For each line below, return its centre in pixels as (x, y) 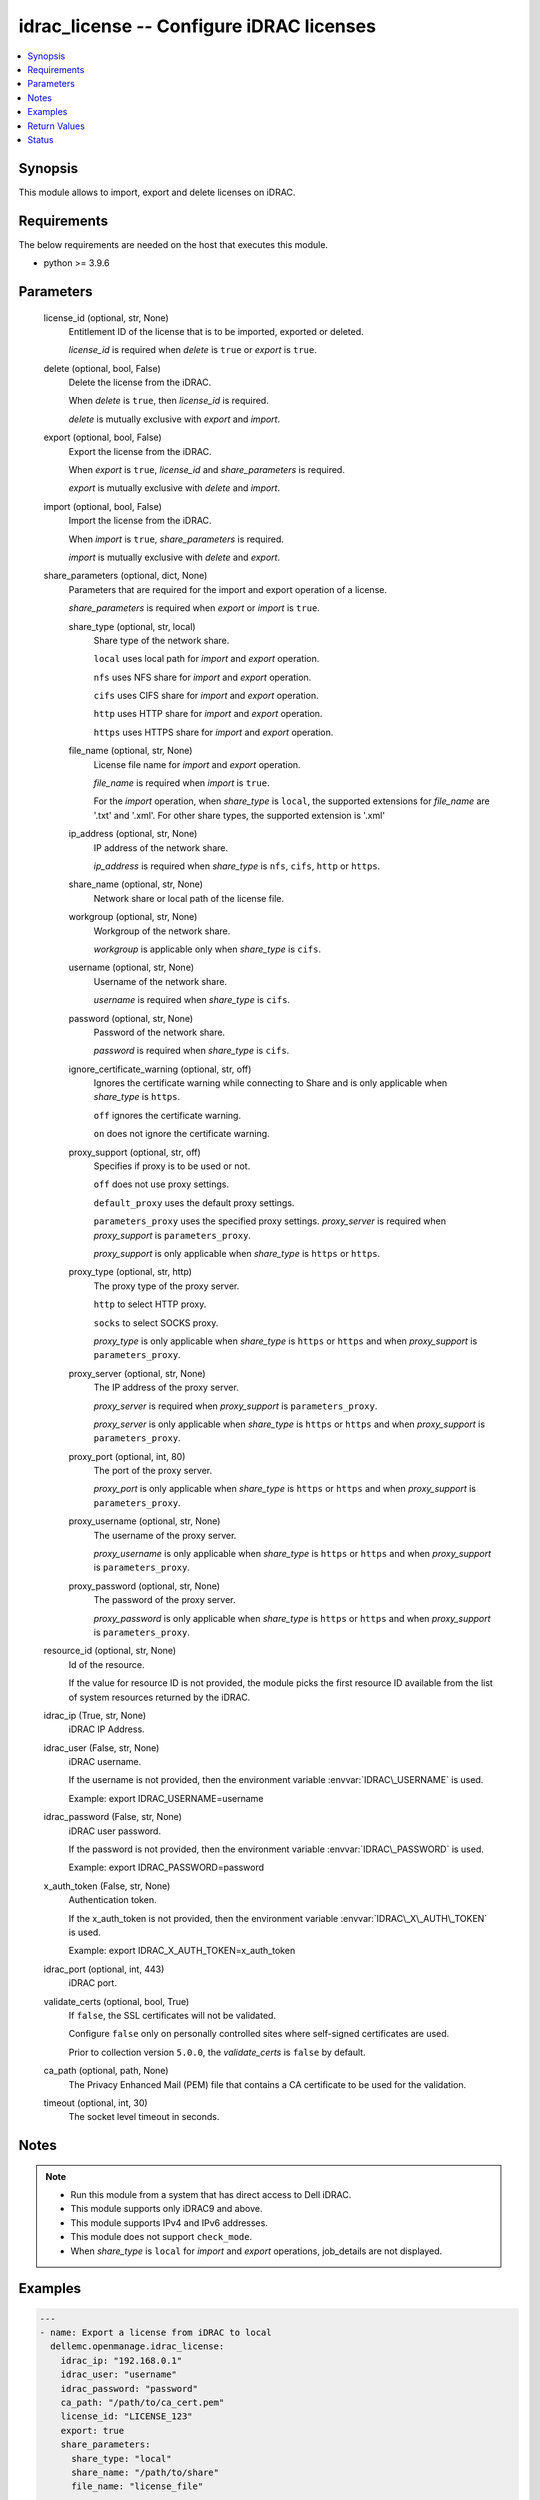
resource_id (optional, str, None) (110, 1651)
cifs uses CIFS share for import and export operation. (206, 696)
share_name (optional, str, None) (136, 884)
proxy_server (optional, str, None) (137, 1373)
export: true (92, 2430)
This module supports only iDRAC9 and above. (166, 2209)
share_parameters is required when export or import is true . (194, 608)
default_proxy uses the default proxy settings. (194, 1202)
